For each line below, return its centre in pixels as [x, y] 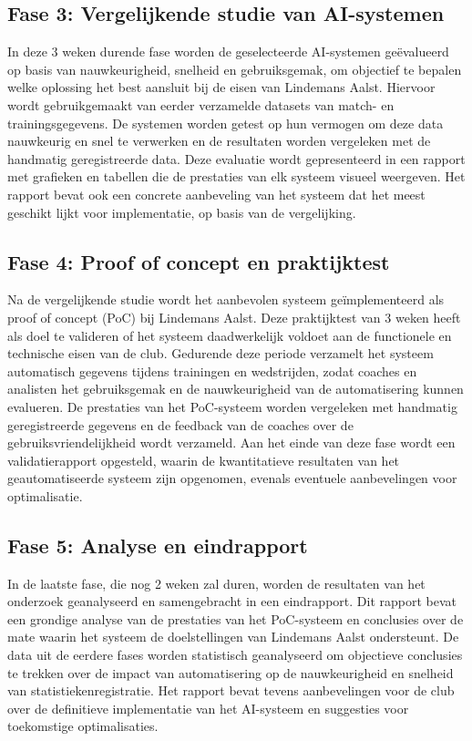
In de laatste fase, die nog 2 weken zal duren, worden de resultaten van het [216, 583]
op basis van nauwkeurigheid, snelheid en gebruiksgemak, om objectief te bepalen [235, 69]
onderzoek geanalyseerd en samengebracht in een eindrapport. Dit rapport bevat [232, 601]
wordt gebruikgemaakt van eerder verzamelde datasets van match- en [201, 104]
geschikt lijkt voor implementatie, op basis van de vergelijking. [182, 212]
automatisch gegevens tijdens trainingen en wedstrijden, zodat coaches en [212, 370]
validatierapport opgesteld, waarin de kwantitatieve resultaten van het [204, 460]
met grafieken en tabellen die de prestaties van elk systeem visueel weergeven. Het [236, 176]
